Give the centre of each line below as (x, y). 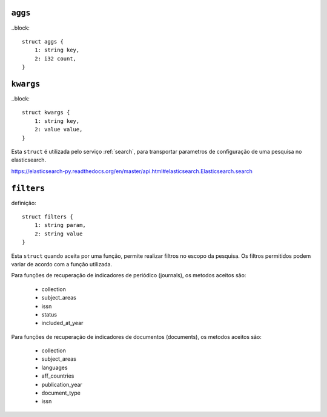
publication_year (62, 384)
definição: (24, 203)
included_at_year (62, 323)
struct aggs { (43, 41)
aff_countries (58, 376)
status (49, 314)
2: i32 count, (55, 58)
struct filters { (48, 217)
